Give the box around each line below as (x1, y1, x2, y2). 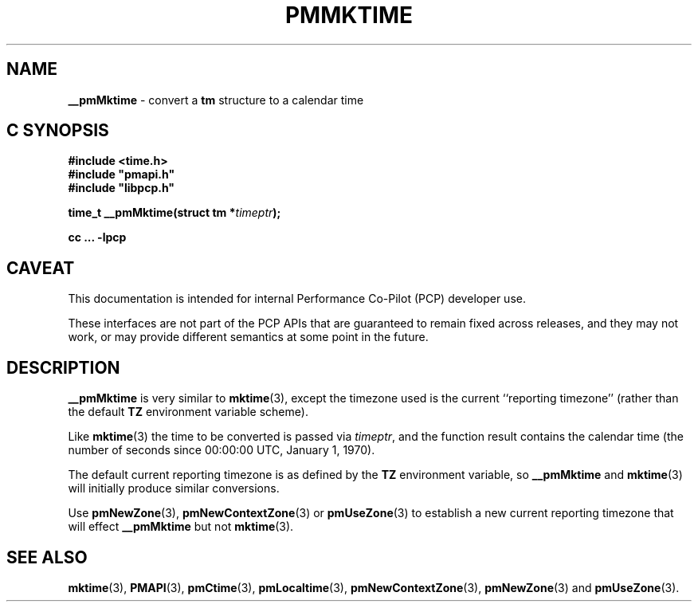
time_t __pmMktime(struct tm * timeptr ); (68, 206, 281, 220)
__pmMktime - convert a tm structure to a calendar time (68, 92, 364, 107)
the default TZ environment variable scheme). (68, 405, 308, 419)
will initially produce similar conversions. (68, 481, 280, 496)
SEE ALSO (6, 547, 88, 567)
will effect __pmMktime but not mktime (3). (68, 520, 294, 534)
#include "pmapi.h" (68, 167, 175, 182)
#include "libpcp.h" (68, 181, 175, 195)
